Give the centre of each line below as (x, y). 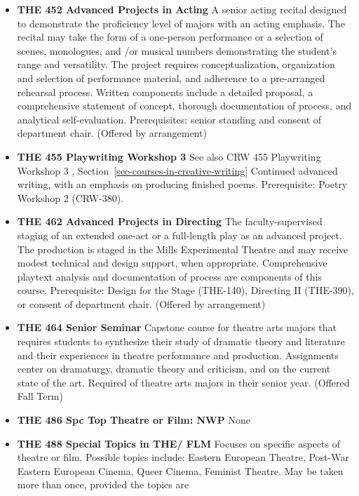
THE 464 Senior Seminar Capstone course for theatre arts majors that (177, 327)
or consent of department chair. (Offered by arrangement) (141, 303)
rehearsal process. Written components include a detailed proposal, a (165, 92)
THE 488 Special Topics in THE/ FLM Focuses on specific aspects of (179, 443)
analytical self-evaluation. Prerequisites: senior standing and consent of (169, 119)
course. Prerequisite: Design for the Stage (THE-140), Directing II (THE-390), (185, 290)
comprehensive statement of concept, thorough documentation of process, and (184, 106)
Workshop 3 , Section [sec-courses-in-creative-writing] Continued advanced (177, 170)
